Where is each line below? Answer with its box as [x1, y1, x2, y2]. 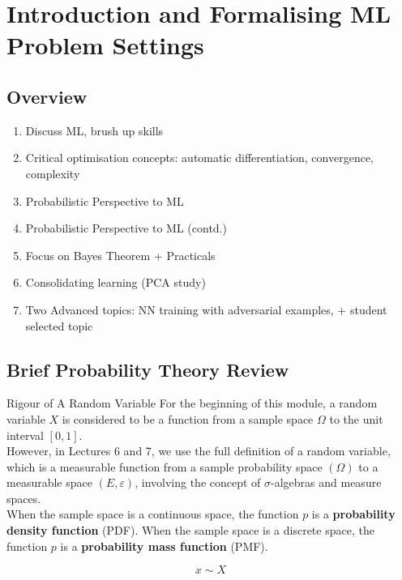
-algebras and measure [271, 474, 382, 491]
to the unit [329, 410, 383, 427]
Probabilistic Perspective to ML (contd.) [25, 220, 227, 237]
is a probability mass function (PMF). [60, 537, 268, 554]
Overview [6, 83, 88, 109]
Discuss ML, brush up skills [25, 122, 164, 139]
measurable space [6, 474, 92, 491]
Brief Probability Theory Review [6, 356, 289, 382]
